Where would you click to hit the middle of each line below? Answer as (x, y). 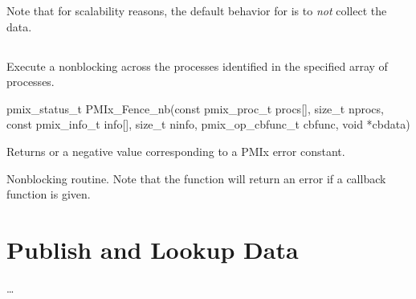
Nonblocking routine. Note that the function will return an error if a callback (196, 178)
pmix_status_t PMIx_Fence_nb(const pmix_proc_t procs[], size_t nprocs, (195, 108)
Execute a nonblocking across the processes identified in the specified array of (197, 66)
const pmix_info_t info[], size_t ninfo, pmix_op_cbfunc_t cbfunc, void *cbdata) (208, 124)
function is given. (49, 194)
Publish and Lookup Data (153, 249)
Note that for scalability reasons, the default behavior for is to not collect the (197, 10)
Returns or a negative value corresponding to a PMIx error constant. (176, 151)
